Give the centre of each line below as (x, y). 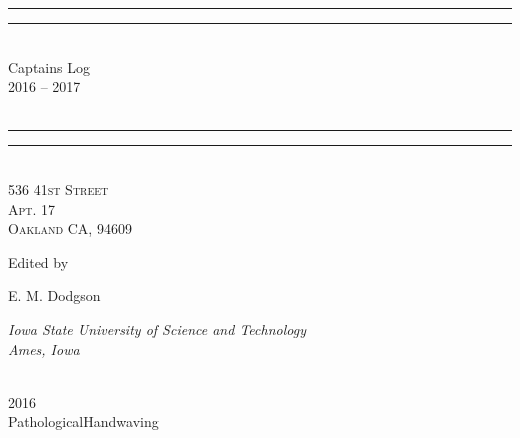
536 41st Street (58, 188)
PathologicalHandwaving (83, 421)
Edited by (38, 261)
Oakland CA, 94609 (70, 228)
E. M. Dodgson (54, 295)
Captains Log (49, 66)
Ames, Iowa (44, 348)
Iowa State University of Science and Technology (157, 328)
